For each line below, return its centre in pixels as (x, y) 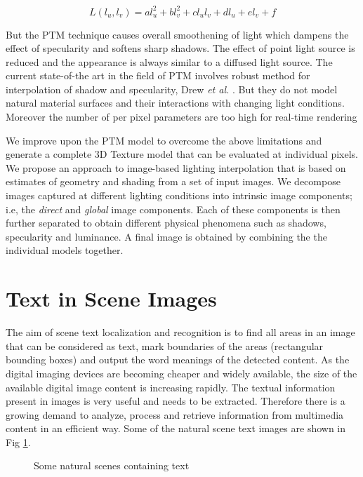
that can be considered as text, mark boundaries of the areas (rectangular (165, 345)
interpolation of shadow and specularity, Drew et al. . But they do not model (172, 89)
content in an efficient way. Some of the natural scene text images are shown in (176, 428)
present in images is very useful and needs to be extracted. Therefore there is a (176, 401)
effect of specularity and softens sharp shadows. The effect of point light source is (180, 48)
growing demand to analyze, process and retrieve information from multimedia (175, 414)
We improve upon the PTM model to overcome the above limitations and (164, 140)
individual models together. (65, 250)
